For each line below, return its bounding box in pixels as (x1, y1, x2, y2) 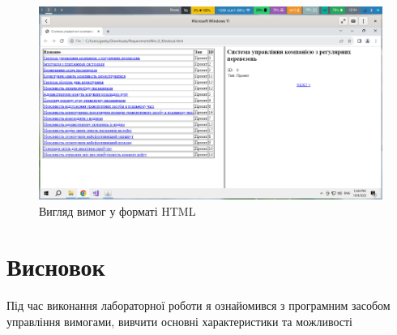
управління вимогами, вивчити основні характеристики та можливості (6, 312, 352, 329)
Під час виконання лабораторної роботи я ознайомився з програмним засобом (6, 297, 391, 314)
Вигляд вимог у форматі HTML (39, 202, 196, 219)
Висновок (6, 250, 105, 283)
